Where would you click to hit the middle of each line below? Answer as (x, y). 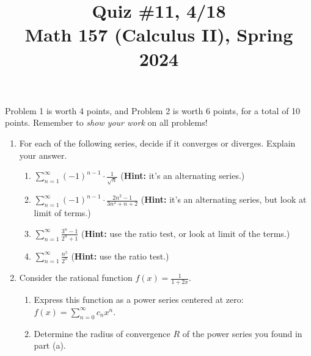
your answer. (43, 155)
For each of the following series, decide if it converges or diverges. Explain (157, 143)
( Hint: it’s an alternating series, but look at (224, 199)
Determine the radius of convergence (102, 333)
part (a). (50, 345)
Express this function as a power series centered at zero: (139, 300)
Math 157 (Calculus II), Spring (159, 35)
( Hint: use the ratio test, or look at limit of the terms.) (186, 233)
